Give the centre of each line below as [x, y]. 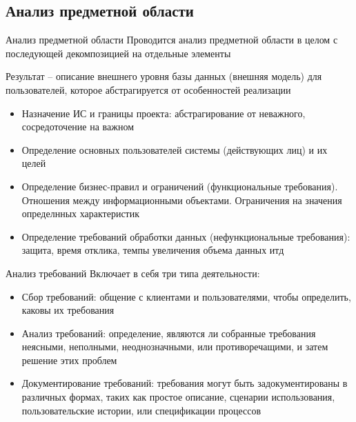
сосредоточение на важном [78, 127]
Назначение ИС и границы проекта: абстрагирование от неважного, [164, 113]
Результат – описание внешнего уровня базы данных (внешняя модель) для [164, 76]
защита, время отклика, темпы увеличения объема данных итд [153, 250]
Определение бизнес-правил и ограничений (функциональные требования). [180, 186]
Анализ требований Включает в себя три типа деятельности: [133, 273]
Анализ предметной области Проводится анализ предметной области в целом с [172, 40]
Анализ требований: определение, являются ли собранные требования [169, 333]
